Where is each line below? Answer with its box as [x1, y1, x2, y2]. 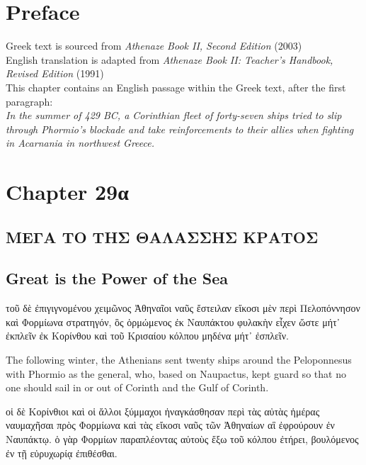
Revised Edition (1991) [6, 66, 104, 81]
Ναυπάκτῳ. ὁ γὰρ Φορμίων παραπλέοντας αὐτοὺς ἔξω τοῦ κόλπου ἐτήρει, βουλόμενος [6, 431, 359, 446]
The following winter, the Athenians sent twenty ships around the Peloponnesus [6, 352, 352, 367]
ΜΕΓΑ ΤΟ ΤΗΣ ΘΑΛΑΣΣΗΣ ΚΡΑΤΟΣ [6, 225, 319, 247]
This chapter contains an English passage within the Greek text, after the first [6, 79, 346, 94]
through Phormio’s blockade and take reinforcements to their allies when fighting [6, 121, 354, 136]
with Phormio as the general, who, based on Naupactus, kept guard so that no [6, 366, 346, 381]
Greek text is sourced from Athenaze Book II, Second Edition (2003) [6, 38, 302, 53]
